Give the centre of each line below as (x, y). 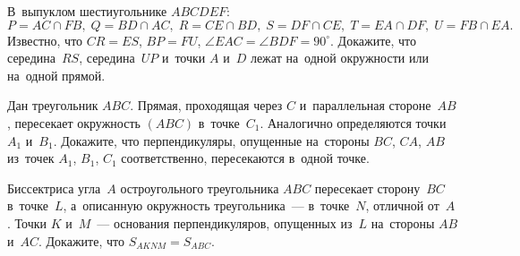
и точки (183, 58)
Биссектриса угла (54, 188)
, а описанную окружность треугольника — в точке (206, 205)
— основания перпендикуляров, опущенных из (225, 222)
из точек (31, 158)
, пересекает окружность (74, 122)
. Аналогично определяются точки (353, 122)
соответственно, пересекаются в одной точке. (245, 158)
